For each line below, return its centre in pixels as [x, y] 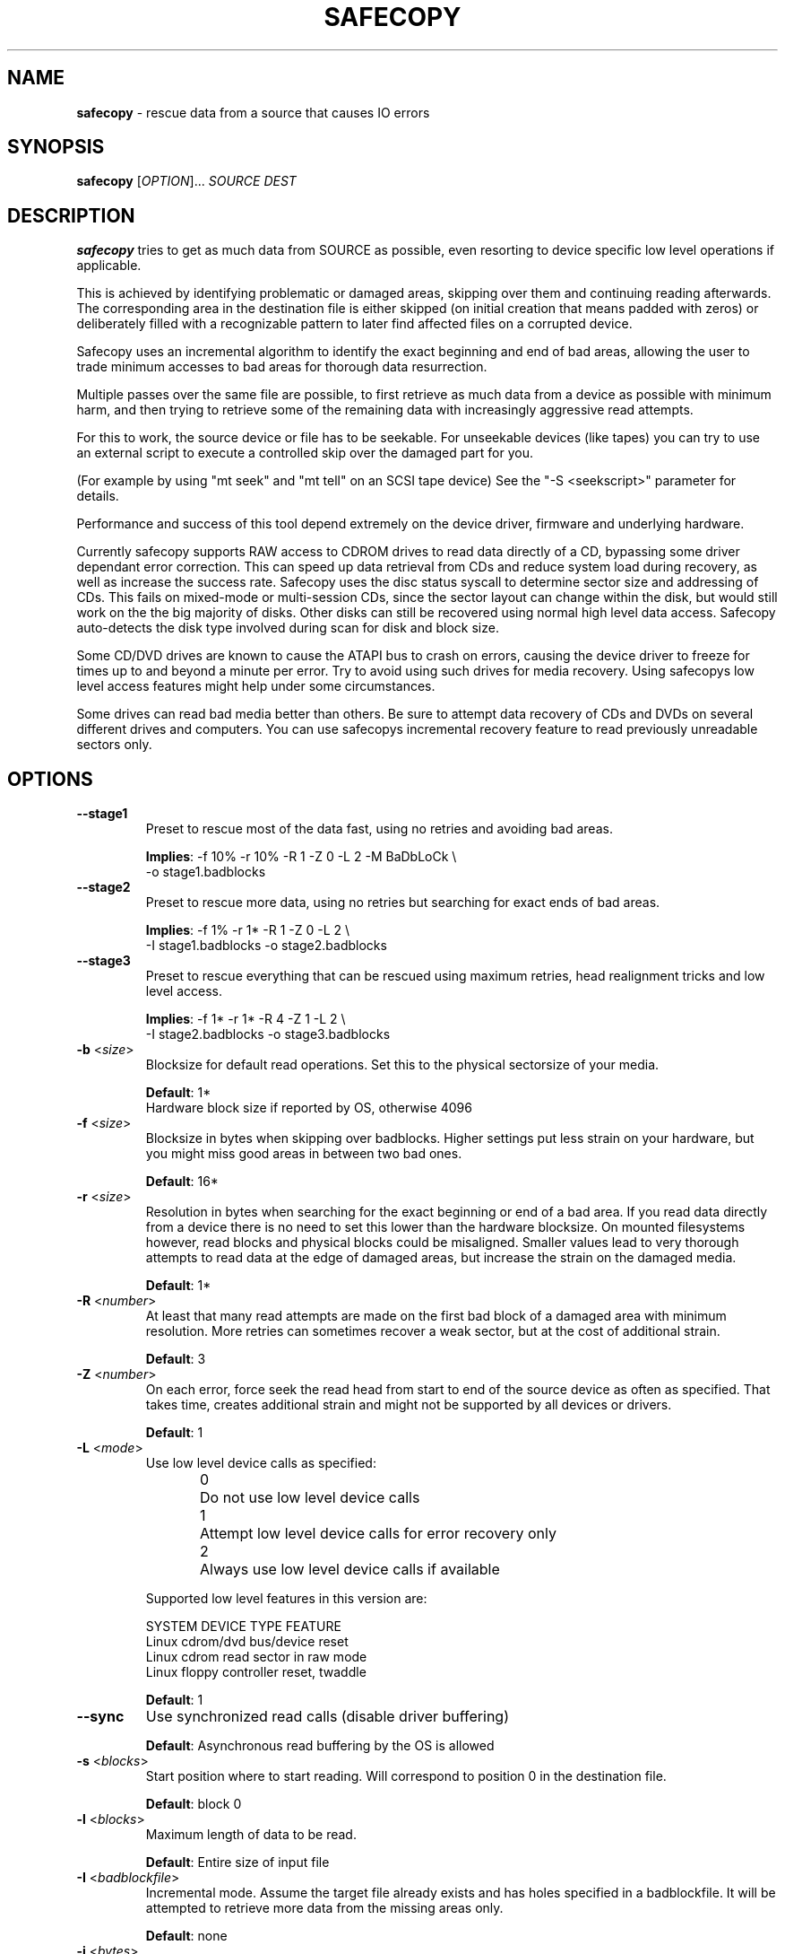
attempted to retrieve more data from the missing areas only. [324, 1908]
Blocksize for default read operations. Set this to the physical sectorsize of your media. [402, 1065]
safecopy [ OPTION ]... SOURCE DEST [186, 181]
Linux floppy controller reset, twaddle [256, 1672]
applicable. [109, 266]
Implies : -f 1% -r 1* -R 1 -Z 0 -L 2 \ [248, 930]
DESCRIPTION [71, 215]
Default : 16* [182, 1182]
